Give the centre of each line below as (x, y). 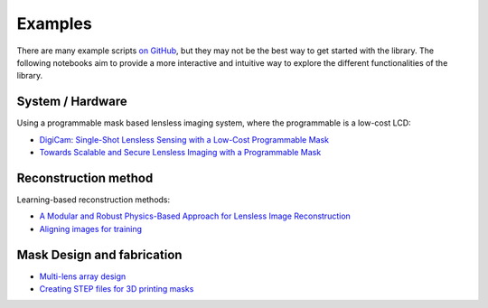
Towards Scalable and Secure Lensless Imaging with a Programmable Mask (180, 153)
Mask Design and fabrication (99, 254)
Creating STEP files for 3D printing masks (117, 289)
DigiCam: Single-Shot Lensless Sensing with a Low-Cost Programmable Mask (184, 139)
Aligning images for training (91, 229)
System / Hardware (72, 102)
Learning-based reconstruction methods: (94, 200)
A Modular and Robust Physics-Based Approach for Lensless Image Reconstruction (195, 216)
